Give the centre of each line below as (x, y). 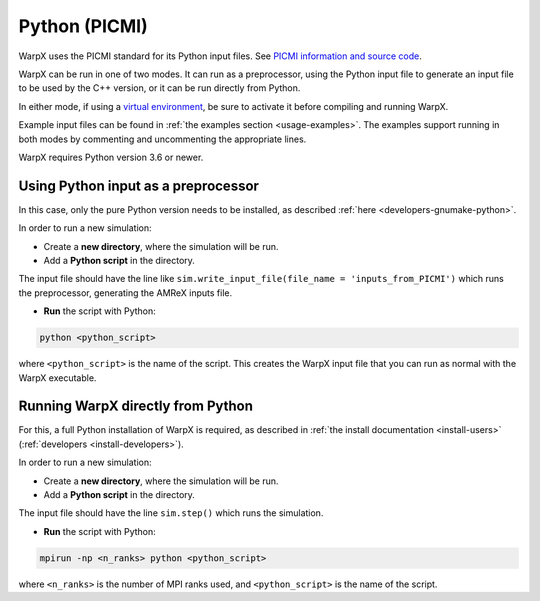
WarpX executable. (57, 377)
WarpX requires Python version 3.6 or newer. (111, 157)
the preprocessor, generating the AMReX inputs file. (125, 292)
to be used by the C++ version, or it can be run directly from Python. (159, 88)
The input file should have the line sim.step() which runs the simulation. (171, 513)
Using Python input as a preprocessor (139, 185)
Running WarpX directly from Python (136, 406)
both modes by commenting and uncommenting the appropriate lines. (162, 139)
